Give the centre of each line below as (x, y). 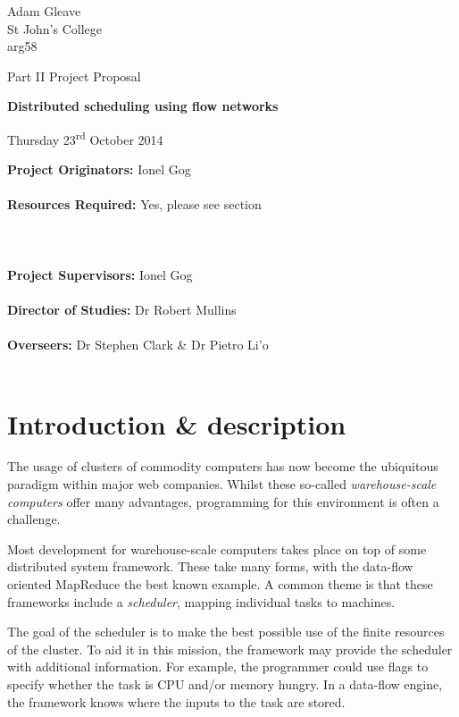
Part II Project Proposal (74, 76)
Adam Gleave (44, 11)
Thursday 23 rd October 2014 (85, 138)
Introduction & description (177, 423)
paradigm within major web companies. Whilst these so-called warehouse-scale (222, 484)
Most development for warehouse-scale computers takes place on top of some (217, 548)
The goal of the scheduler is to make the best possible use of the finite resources (226, 632)
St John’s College (55, 28)
